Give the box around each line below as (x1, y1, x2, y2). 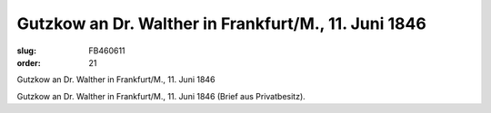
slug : (16, 45, 36, 56)
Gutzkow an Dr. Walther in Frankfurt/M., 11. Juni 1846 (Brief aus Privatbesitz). (16, 90, 306, 101)
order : (16, 57, 41, 68)
